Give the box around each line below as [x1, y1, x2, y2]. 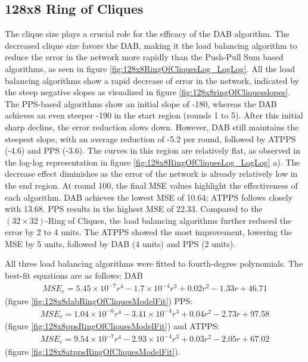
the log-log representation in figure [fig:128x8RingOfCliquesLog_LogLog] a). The [5, 155, 300, 168]
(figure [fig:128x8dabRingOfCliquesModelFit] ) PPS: [5, 294, 193, 307]
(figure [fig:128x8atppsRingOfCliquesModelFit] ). [5, 345, 181, 357]
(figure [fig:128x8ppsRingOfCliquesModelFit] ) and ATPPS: [5, 320, 220, 332]
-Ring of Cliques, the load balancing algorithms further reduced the [45, 214, 292, 226]
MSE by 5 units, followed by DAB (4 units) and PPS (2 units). [5, 237, 236, 249]
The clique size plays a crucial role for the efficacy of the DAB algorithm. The [5, 27, 290, 40]
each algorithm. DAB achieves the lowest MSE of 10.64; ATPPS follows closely [5, 191, 293, 203]
